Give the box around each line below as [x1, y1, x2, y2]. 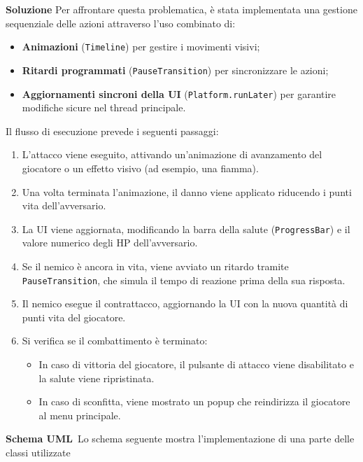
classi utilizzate [6, 444, 71, 459]
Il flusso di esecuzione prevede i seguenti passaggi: [6, 123, 219, 138]
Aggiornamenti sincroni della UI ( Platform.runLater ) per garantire [22, 86, 336, 101]
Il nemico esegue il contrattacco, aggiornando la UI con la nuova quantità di [22, 296, 348, 311]
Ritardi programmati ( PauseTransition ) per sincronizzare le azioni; [22, 62, 329, 77]
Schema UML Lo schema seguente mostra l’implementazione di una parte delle [6, 431, 355, 446]
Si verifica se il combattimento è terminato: [22, 333, 208, 348]
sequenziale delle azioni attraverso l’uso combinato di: [6, 15, 236, 30]
